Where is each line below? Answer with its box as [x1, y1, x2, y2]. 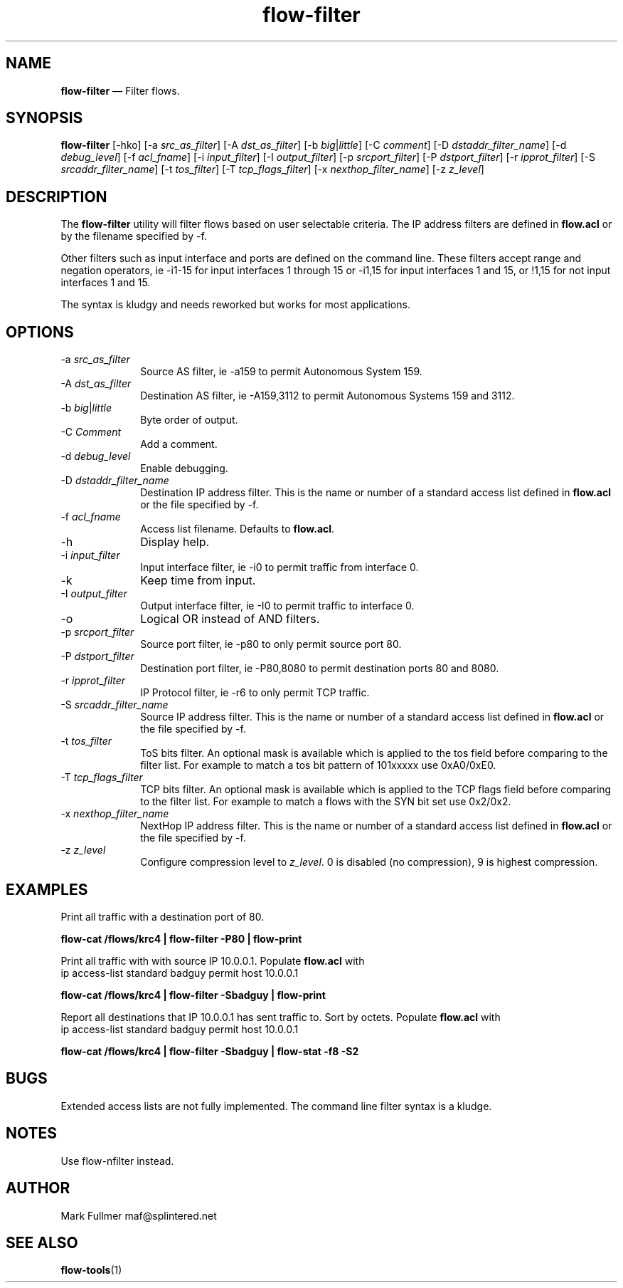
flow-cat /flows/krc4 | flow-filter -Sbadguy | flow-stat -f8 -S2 [60, 1044, 359, 1057]
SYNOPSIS [6, 109, 83, 127]
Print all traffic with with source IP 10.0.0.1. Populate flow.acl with [60, 954, 365, 967]
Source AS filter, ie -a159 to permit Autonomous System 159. [140, 365, 422, 378]
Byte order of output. [140, 414, 238, 426]
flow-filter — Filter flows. [60, 84, 180, 97]
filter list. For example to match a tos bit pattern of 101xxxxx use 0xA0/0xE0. [140, 759, 496, 772]
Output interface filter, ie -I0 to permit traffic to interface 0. [140, 600, 415, 612]
